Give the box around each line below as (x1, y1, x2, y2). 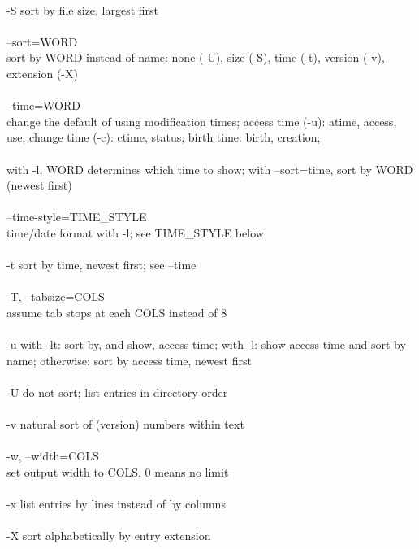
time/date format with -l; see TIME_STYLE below (6, 224, 264, 241)
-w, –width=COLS (6, 447, 99, 464)
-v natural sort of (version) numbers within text (6, 416, 244, 433)
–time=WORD (6, 97, 80, 114)
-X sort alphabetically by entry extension (6, 527, 211, 544)
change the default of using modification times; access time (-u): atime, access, (6, 112, 397, 129)
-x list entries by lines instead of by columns (6, 495, 226, 512)
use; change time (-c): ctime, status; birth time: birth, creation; (6, 129, 321, 146)
